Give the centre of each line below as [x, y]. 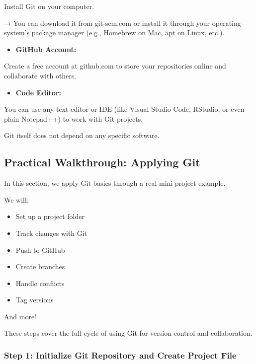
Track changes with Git [51, 233]
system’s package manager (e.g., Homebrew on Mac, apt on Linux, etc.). [114, 33]
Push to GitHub [40, 250]
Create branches [40, 266]
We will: [16, 199]
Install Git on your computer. [49, 6]
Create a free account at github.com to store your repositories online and [115, 66]
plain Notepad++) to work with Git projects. [74, 118]
